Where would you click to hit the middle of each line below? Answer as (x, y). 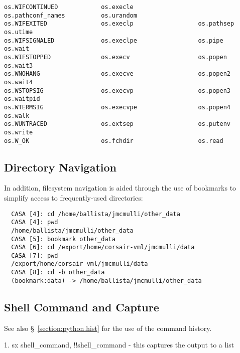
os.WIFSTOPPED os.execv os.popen (115, 57)
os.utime (19, 32)
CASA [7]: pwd (35, 255)
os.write (19, 132)
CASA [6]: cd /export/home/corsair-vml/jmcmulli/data (103, 247)
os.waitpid (22, 99)
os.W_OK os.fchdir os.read (114, 141)
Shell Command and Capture (82, 307)
